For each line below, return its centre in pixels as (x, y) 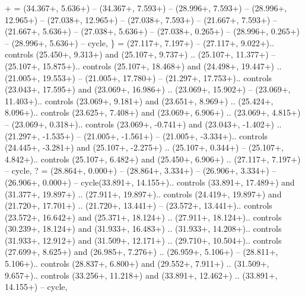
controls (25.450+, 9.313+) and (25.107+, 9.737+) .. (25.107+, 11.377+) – (140, 54)
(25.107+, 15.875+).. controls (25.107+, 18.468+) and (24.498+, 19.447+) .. (143, 66)
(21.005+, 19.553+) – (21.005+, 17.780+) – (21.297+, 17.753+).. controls (139, 77)
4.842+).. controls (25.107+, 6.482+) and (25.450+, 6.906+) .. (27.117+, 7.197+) (153, 159)
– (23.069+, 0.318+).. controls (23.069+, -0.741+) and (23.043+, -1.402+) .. (143, 124)
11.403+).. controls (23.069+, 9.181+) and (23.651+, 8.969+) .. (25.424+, (139, 100)
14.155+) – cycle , (36, 287)
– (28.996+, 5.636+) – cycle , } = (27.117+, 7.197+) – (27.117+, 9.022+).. (139, 42)
